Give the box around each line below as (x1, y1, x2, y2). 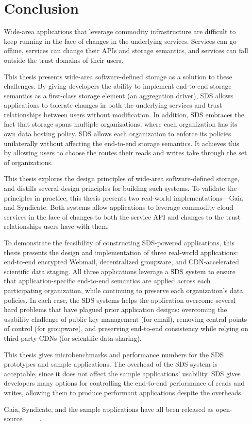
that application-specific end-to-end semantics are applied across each (4, 276, 211, 286)
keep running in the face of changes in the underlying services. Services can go (4, 36, 236, 46)
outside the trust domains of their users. (4, 55, 123, 65)
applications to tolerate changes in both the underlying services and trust (4, 100, 222, 110)
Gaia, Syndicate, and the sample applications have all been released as (4, 404, 214, 414)
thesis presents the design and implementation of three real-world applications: (4, 247, 238, 257)
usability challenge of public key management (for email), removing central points (4, 314, 247, 324)
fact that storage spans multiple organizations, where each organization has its (4, 119, 237, 129)
